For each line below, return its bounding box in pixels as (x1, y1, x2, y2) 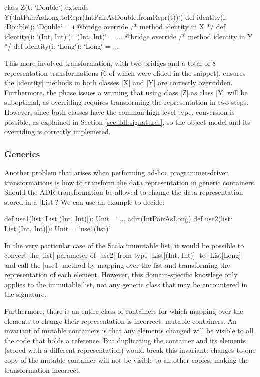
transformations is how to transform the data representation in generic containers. (4, 177, 256, 187)
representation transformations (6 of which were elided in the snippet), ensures (4, 67, 246, 78)
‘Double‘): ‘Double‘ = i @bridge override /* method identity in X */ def (4, 21, 225, 32)
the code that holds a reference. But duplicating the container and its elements (4, 335, 246, 345)
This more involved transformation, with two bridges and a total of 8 (4, 57, 216, 68)
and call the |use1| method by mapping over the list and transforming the (4, 259, 230, 270)
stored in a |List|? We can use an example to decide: (4, 196, 165, 207)
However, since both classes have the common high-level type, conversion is (4, 106, 235, 117)
